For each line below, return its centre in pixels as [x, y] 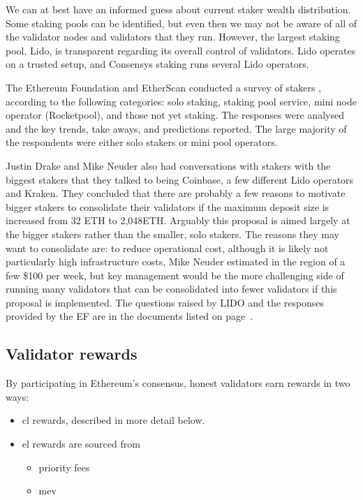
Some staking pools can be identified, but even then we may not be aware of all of [181, 23]
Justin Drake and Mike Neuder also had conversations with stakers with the [168, 165]
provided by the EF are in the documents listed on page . [129, 316]
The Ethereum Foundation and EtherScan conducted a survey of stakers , [164, 87]
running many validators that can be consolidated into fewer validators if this [171, 289]
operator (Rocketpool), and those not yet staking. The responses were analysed [175, 115]
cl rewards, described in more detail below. [113, 420]
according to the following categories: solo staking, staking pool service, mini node [181, 101]
